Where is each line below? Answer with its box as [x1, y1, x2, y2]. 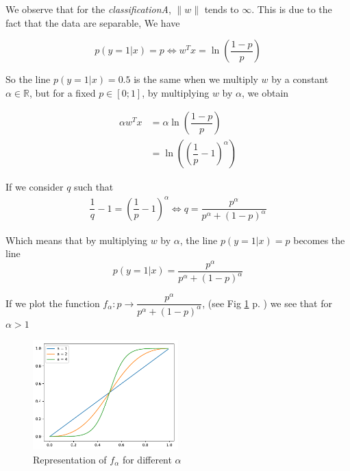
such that [74, 180, 114, 194]
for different [122, 452, 172, 466]
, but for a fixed [29, 85, 96, 99]
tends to [204, 2, 239, 16]
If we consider [5, 180, 64, 194]
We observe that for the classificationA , [5, 2, 171, 16]
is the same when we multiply [134, 72, 258, 86]
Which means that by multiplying [5, 232, 147, 247]
